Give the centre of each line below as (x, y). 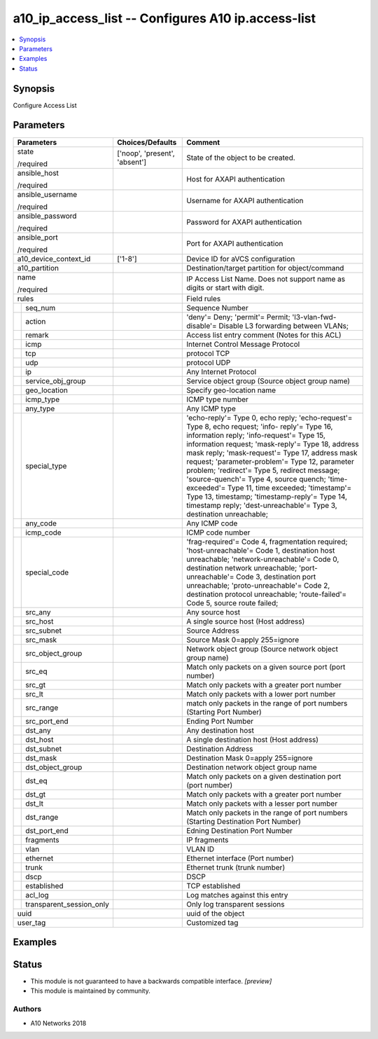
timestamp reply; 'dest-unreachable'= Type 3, (262, 505)
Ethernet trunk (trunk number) (236, 867)
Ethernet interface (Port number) (240, 858)
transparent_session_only (68, 904)
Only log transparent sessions (236, 904)
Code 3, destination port (276, 577)
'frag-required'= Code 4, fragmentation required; (267, 542)
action (36, 321)
